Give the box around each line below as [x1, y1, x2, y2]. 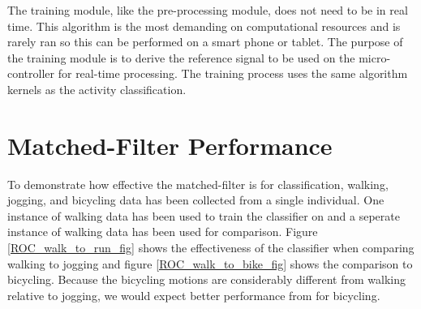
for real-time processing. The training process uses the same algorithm [58, 65, 408, 82]
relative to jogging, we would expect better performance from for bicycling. [7, 286, 380, 303]
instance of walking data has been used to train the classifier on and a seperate [7, 207, 400, 224]
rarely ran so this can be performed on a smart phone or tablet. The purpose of [7, 33, 403, 50]
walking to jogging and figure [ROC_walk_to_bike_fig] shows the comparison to [7, 255, 413, 272]
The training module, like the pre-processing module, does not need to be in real [7, 2, 408, 18]
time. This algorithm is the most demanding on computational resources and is [7, 17, 401, 34]
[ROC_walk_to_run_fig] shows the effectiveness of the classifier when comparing [7, 239, 415, 256]
